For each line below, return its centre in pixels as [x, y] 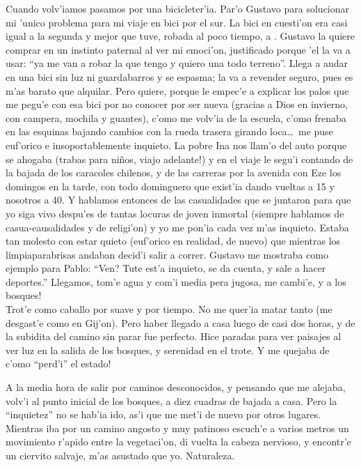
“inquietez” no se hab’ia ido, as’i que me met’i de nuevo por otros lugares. [163, 414]
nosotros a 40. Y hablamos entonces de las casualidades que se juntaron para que [178, 200]
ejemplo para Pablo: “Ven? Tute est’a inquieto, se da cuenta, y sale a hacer [166, 268]
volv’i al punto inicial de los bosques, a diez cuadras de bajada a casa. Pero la [171, 400]
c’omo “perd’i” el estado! [58, 363]
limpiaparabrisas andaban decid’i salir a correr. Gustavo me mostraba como [167, 254]
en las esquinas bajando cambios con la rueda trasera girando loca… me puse [169, 131]
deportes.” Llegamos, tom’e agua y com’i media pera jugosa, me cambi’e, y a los [176, 281]
